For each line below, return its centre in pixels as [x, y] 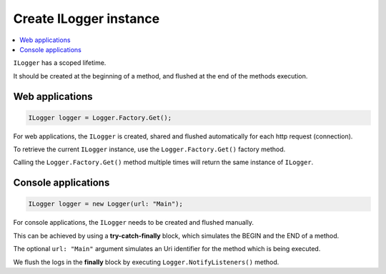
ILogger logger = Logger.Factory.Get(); [100, 117]
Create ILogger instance [86, 19]
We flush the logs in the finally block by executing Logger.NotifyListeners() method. [146, 262]
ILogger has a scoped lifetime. [60, 63]
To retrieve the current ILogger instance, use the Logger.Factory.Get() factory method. [149, 149]
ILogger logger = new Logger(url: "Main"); [106, 204]
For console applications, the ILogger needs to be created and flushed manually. [133, 223]
